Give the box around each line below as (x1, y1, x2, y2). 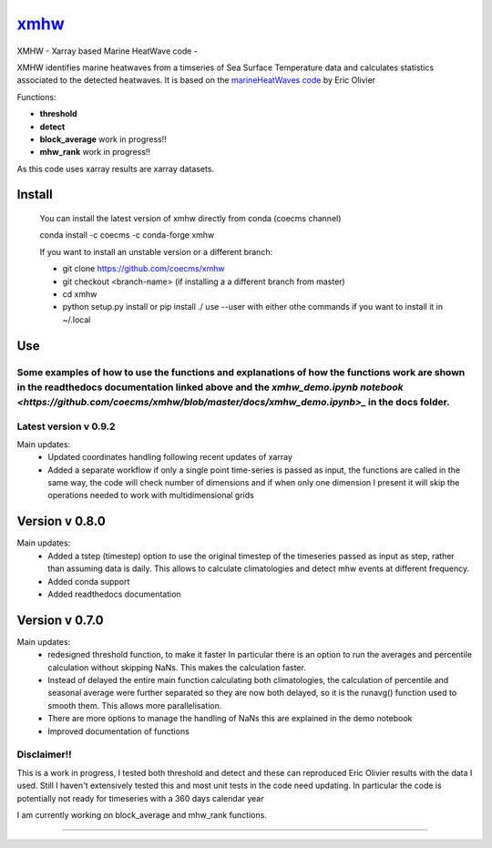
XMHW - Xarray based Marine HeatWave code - (16, 46, 198, 56)
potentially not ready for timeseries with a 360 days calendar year (16, 792, 264, 803)
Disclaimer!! (16, 748, 72, 761)
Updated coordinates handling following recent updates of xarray (47, 452, 293, 463)
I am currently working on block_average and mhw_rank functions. (16, 809, 268, 820)
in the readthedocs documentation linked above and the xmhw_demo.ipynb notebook (16, 381, 405, 393)
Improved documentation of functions (47, 725, 190, 737)
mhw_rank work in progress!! (39, 147, 150, 158)
